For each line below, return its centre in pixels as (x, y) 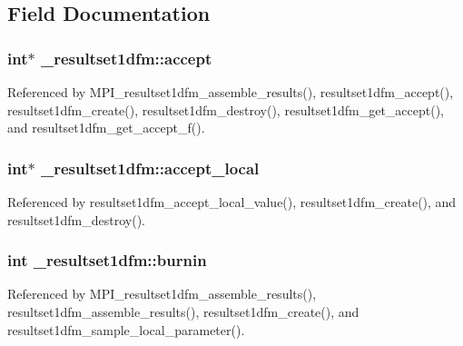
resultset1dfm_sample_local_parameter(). (126, 329)
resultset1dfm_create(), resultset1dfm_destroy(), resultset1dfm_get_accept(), (226, 109)
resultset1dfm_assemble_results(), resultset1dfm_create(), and (183, 311)
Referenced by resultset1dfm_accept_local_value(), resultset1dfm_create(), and (232, 202)
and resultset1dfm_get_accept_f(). (106, 128)
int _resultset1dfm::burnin (107, 260)
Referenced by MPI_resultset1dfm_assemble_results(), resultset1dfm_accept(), (231, 92)
